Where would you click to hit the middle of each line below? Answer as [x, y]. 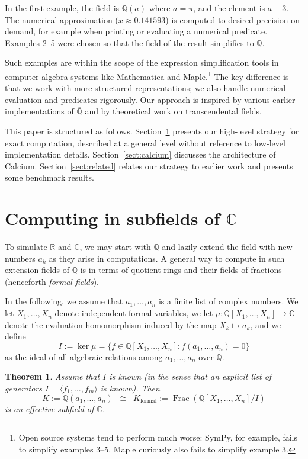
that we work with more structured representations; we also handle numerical [145, 88]
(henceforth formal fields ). [52, 281]
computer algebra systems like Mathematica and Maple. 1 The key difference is [147, 75]
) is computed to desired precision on [232, 19]
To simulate [26, 247]
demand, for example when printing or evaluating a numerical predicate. [136, 31]
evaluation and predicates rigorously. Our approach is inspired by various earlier [150, 99]
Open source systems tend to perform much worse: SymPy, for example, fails [158, 437]
